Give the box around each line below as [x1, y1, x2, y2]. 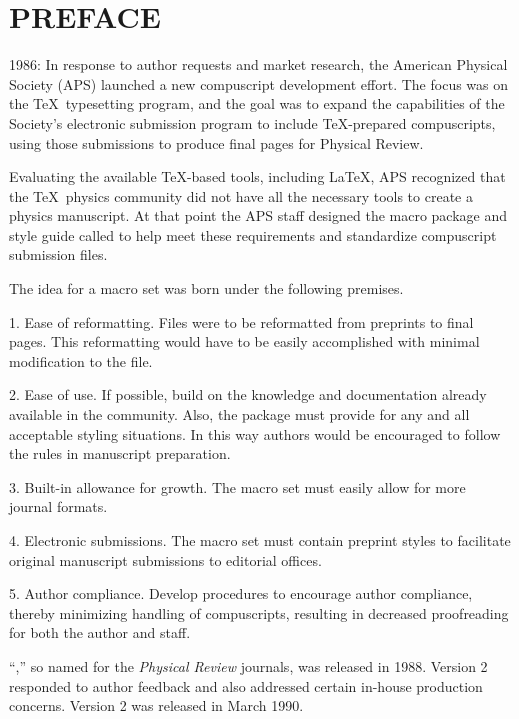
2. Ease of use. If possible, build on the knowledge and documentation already [9, 384, 487, 405]
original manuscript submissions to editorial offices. [9, 549, 322, 570]
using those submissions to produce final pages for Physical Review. [9, 132, 424, 153]
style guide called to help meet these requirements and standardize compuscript [9, 224, 497, 245]
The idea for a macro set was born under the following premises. [9, 278, 404, 299]
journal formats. [9, 496, 108, 517]
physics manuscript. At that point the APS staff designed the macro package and [9, 205, 508, 226]
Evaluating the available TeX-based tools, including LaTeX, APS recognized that [9, 166, 506, 187]
